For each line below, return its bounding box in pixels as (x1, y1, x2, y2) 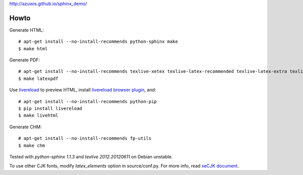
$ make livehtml (18, 113, 59, 118)
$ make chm (18, 142, 45, 148)
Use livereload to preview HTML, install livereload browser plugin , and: (9, 87, 157, 93)
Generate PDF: (9, 57, 40, 63)
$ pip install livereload (18, 106, 83, 112)
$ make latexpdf (18, 75, 59, 81)
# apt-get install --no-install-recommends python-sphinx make (18, 39, 178, 45)
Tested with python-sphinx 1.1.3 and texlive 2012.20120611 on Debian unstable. (9, 153, 173, 159)
